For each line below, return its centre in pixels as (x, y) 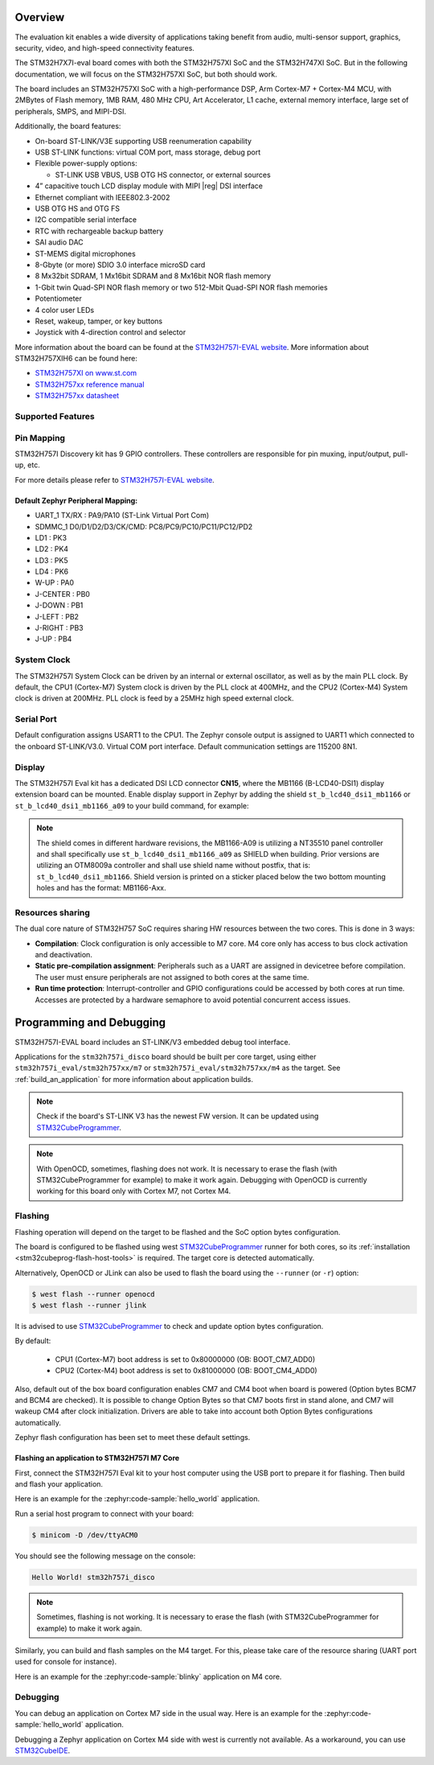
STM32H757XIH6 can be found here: (76, 359)
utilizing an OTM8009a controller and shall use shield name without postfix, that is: (174, 866)
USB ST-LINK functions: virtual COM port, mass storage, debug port (148, 152)
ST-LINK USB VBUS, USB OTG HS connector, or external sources (163, 175)
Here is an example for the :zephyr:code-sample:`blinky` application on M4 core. (148, 1677)
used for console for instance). (66, 1662)
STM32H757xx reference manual (90, 384)
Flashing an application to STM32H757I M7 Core (97, 1458)
